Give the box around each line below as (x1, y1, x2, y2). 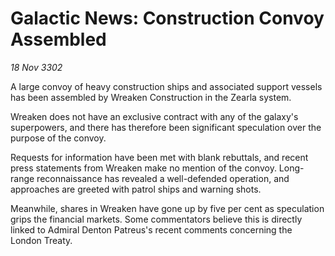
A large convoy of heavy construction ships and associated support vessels (10, 80, 323, 92)
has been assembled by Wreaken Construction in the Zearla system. (10, 91, 292, 103)
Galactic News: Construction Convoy (10, 7, 325, 30)
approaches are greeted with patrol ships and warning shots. (10, 183, 262, 195)
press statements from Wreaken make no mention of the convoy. (10, 162, 277, 174)
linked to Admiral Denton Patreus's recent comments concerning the (10, 223, 293, 236)
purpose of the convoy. (10, 132, 107, 144)
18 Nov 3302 (10, 61, 63, 73)
